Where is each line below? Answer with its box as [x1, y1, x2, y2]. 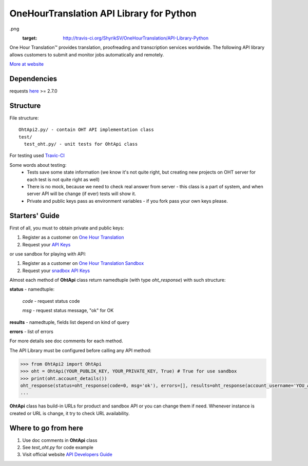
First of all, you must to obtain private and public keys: [9, 225, 124, 231]
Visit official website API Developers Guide [22, 452, 112, 458]
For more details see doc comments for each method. [9, 338, 123, 344]
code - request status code [22, 298, 80, 304]
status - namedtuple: [9, 286, 55, 293]
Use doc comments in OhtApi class [22, 437, 98, 443]
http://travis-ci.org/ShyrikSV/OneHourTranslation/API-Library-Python [63, 35, 209, 41]
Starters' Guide [9, 211, 60, 220]
